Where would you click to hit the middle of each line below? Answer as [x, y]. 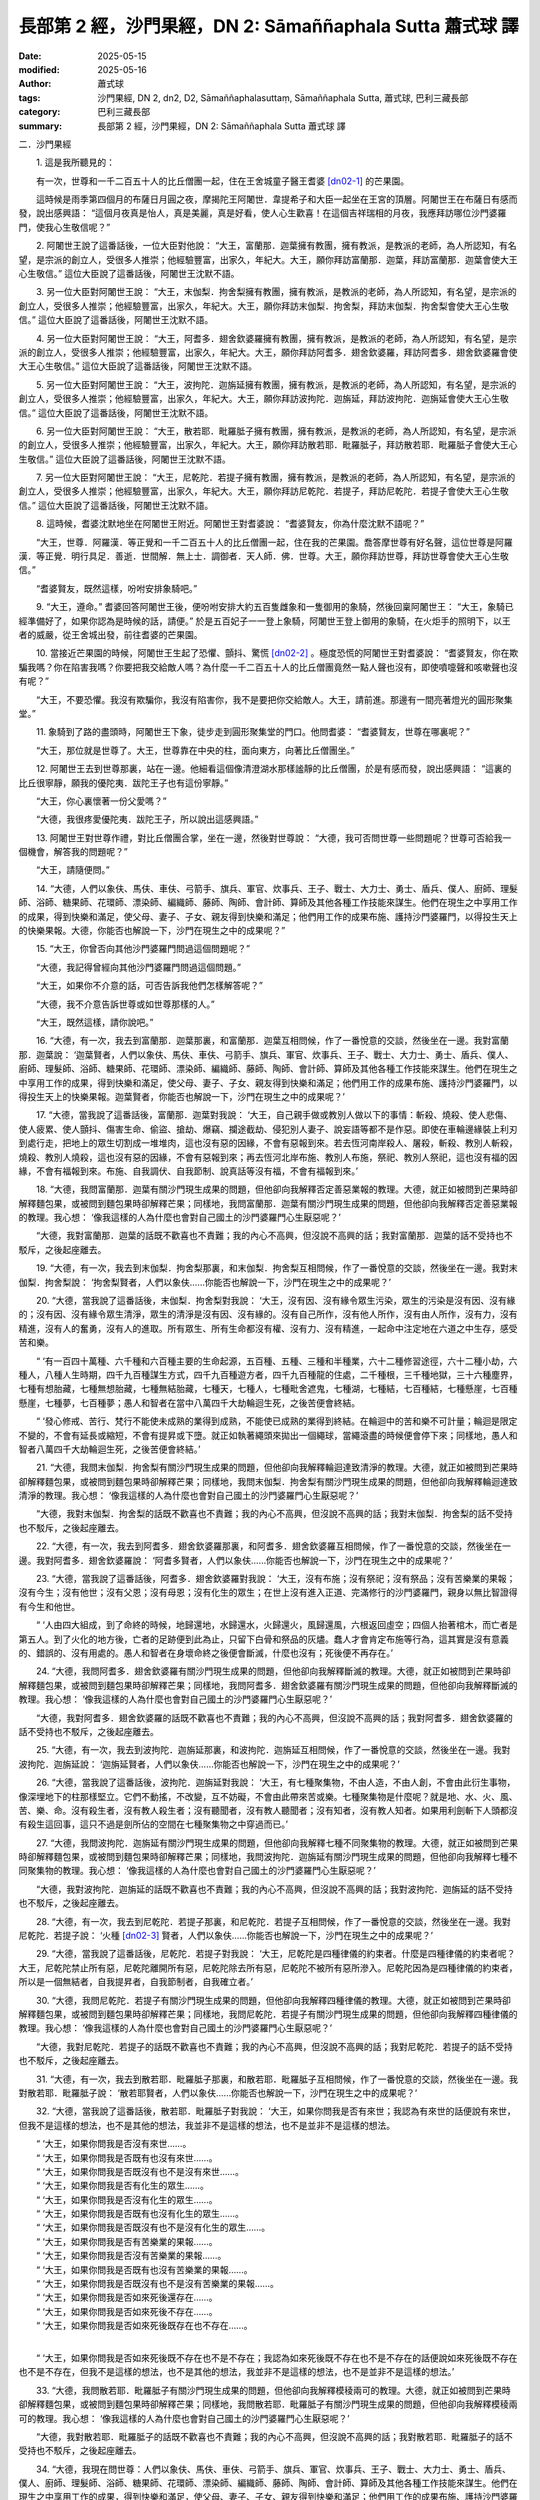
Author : [35, 84]
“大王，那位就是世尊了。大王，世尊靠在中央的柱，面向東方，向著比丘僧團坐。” [195, 750]
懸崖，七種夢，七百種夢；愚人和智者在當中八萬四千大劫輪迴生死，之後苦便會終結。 [189, 1402]
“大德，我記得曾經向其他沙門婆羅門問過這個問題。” [138, 967]
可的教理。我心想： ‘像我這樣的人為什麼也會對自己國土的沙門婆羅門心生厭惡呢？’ [184, 2418]
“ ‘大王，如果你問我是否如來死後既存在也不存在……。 [144, 2326]
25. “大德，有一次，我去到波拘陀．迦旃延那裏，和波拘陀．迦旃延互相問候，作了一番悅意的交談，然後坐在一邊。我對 [273, 1750]
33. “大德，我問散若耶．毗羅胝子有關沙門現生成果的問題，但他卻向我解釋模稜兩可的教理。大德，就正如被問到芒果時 [273, 2390]
